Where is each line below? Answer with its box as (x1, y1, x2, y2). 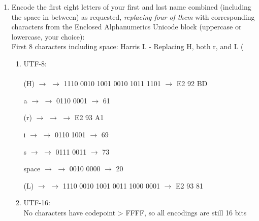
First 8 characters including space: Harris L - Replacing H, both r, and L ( (11, 41, 244, 52)
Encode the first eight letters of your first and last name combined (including (11, 2, 251, 12)
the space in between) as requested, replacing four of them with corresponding (11, 11, 255, 22)
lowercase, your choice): (11, 31, 85, 42)
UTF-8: (23, 58, 47, 68)
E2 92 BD (176, 78, 208, 89)
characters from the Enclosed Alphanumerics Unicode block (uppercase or (11, 21, 242, 32)
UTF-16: (23, 197, 50, 208)
